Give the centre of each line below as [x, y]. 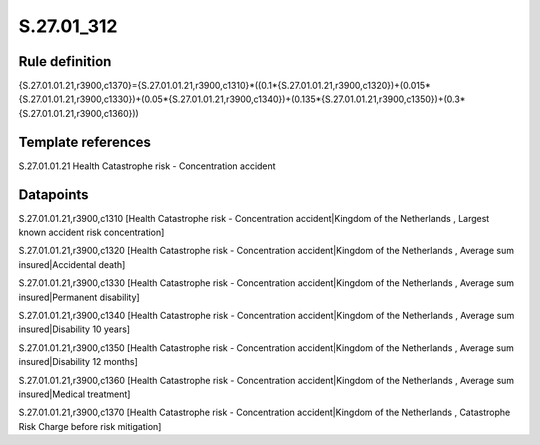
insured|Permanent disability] [79, 297]
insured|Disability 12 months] [78, 362]
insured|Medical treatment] [74, 394]
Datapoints [53, 194]
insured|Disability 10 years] [74, 329]
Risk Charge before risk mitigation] [90, 426]
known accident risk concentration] [91, 232]
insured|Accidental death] [72, 264]
